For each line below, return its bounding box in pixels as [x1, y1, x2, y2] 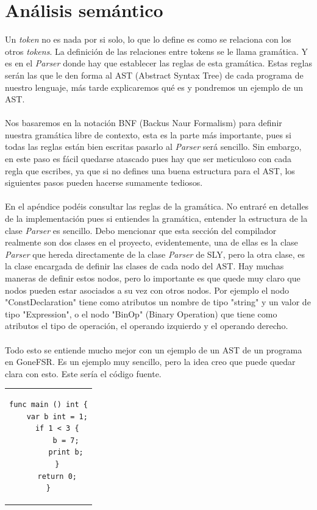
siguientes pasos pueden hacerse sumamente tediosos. [5, 176, 203, 189]
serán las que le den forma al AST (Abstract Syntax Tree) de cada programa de [5, 68, 304, 81]
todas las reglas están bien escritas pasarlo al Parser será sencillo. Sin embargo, [5, 140, 302, 153]
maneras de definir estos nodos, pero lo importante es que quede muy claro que [5, 272, 301, 284]
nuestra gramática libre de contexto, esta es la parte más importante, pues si [5, 128, 291, 141]
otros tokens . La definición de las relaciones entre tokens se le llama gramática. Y [5, 44, 308, 57]
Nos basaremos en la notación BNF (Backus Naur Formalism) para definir [5, 116, 282, 129]
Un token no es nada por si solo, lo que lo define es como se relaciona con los [5, 33, 291, 46]
